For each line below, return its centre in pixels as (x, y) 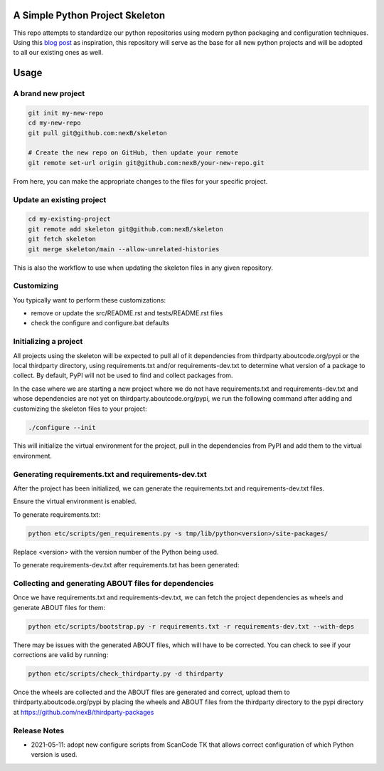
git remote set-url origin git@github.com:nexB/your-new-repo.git (146, 163)
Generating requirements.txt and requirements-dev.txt (110, 474)
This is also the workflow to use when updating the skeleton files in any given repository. (143, 268)
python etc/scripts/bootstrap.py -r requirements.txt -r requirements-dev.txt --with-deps (191, 626)
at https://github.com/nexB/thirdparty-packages (84, 712)
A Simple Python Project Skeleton (89, 15)
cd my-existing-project (70, 219)
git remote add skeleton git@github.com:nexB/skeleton (126, 229)
